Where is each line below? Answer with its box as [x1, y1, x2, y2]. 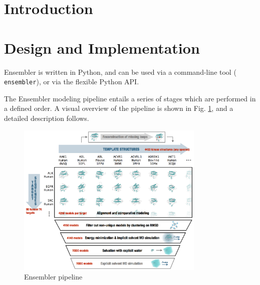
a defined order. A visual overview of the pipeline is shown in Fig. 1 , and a [4, 103, 233, 113]
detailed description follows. [4, 113, 89, 123]
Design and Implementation [4, 37, 200, 58]
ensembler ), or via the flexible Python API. [4, 76, 139, 87]
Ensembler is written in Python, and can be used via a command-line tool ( [4, 66, 236, 77]
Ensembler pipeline [24, 271, 83, 282]
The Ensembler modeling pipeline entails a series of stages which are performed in [4, 93, 256, 103]
